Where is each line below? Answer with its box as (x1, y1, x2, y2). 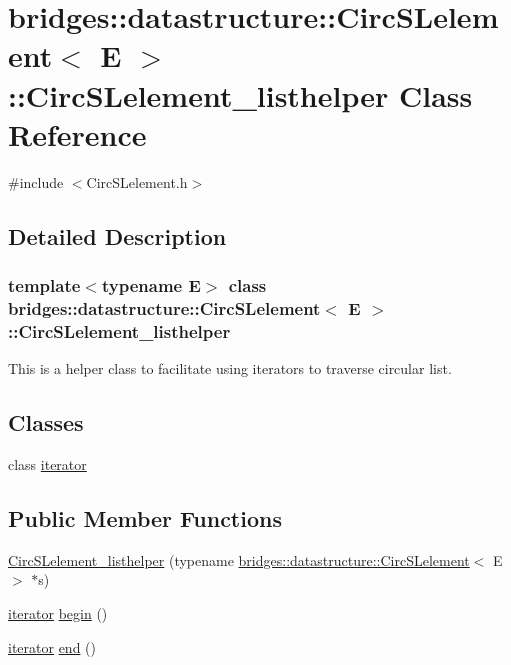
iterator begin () (8, 602, 108, 623)
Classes (8, 407, 84, 438)
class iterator (8, 453, 87, 474)
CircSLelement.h (86, 171, 188, 192)
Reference (8, 113, 147, 154)
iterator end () (8, 636, 97, 657)
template (8, 272, 81, 297)
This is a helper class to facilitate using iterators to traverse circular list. (8, 358, 452, 379)
